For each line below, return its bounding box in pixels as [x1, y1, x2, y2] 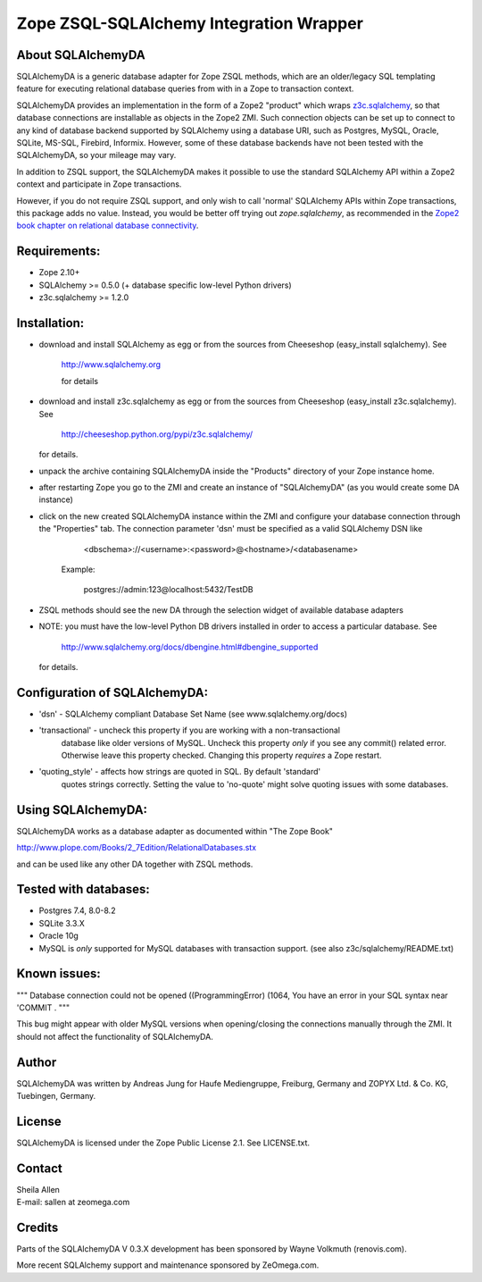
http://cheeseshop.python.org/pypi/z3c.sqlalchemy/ [61, 429, 253, 440]
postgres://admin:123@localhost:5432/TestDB [83, 584, 253, 595]
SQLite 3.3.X [38, 918, 85, 928]
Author [16, 1054, 57, 1069]
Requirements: [16, 244, 101, 259]
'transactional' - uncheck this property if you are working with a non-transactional [38, 725, 341, 736]
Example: [61, 564, 96, 575]
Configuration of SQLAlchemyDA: [16, 684, 209, 700]
